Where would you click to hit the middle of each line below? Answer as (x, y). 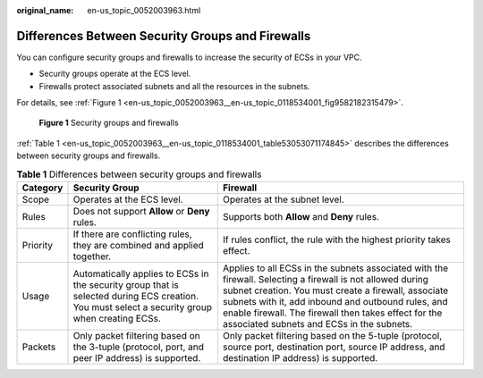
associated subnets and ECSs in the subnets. (318, 324)
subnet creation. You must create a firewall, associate (335, 290)
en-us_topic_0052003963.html (144, 10)
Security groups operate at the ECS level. (115, 74)
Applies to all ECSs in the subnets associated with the (335, 268)
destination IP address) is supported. (300, 358)
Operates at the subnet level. (283, 199)
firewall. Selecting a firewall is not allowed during (326, 280)
